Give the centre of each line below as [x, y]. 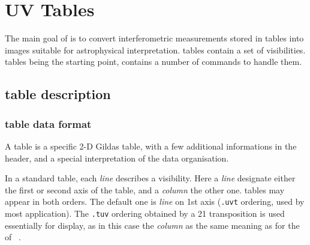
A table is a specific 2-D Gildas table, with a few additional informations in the [151, 146]
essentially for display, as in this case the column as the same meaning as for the [152, 225]
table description [58, 94]
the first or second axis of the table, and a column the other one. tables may [145, 189]
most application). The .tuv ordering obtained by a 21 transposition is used [145, 213]
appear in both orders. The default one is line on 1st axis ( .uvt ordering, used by [155, 201]
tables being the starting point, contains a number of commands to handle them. [154, 62]
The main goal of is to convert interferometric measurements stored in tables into [154, 38]
